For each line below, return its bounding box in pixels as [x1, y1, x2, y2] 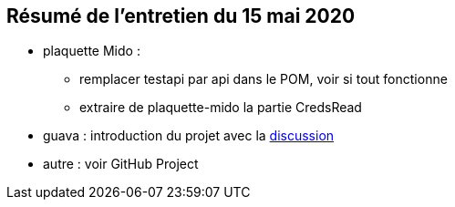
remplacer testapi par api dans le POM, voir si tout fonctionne [79, 71, 448, 88]
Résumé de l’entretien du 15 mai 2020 [6, 5, 356, 27]
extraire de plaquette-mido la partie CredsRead [79, 99, 362, 116]
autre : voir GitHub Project [43, 156, 199, 172]
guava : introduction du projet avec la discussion [43, 128, 335, 144]
